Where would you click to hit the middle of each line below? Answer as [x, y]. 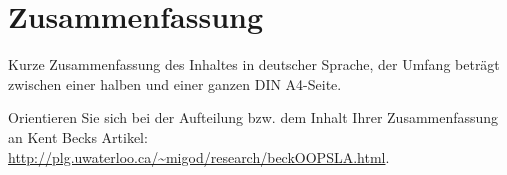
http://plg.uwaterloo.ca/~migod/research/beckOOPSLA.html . [199, 156]
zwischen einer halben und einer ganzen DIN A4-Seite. [175, 83]
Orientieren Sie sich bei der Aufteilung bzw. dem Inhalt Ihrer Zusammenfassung [253, 117]
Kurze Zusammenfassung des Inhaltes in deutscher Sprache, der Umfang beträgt [254, 64]
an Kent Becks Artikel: [78, 136]
